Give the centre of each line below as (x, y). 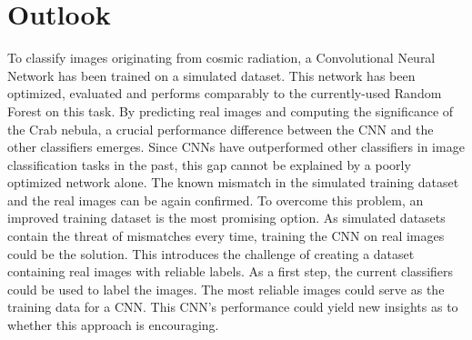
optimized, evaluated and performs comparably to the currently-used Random (225, 93)
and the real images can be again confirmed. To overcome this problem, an (216, 200)
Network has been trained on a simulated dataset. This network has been (211, 75)
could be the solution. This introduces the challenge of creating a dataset (211, 253)
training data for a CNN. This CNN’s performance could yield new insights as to (233, 307)
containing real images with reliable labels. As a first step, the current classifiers (231, 271)
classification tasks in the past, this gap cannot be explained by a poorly (209, 164)
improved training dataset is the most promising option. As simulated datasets (226, 218)
